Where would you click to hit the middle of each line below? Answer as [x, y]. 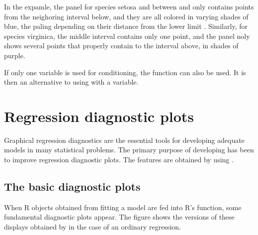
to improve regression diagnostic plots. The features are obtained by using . [119, 160]
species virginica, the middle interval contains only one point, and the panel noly [127, 36]
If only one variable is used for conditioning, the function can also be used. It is [125, 72]
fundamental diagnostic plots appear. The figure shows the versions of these [119, 217]
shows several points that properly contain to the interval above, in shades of [121, 46]
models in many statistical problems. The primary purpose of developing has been [129, 150]
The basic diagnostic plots [72, 186]
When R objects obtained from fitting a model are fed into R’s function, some [123, 207]
